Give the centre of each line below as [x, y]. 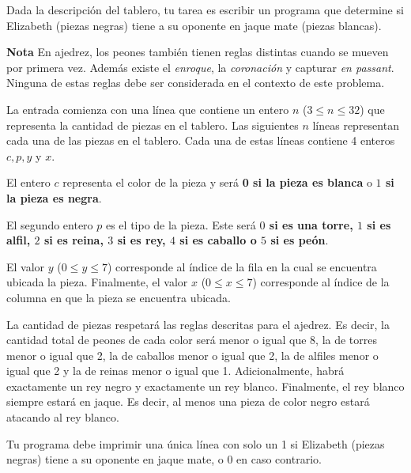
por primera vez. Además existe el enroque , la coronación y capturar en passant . [200, 67]
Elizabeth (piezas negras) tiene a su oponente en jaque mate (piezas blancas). [194, 25]
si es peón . [300, 240]
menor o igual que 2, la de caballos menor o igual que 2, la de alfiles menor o [192, 355]
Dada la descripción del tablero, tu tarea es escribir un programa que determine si [205, 9]
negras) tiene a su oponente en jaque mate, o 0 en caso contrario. [164, 459]
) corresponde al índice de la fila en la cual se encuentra [242, 266]
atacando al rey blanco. [63, 417]
